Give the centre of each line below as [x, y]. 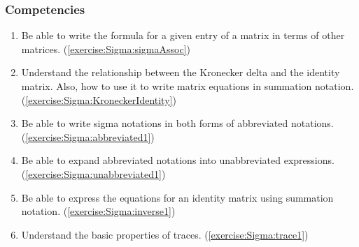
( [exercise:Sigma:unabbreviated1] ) [93, 173]
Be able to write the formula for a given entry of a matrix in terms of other [183, 35]
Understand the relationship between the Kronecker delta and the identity [181, 72]
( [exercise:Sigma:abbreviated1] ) [88, 136]
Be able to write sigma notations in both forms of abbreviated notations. [177, 123]
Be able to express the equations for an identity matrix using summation [177, 197]
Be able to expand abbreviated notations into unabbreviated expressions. [178, 160]
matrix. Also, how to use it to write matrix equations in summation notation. [188, 86]
